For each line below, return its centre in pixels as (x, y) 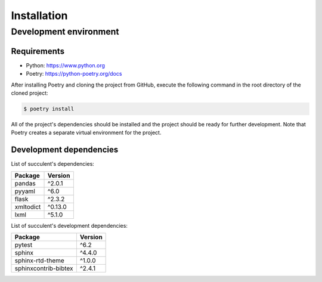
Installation (39, 16)
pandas (25, 183)
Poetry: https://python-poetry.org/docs (74, 74)
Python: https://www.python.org (66, 65)
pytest (24, 244)
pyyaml (25, 191)
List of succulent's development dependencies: (69, 225)
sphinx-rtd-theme (40, 261)
